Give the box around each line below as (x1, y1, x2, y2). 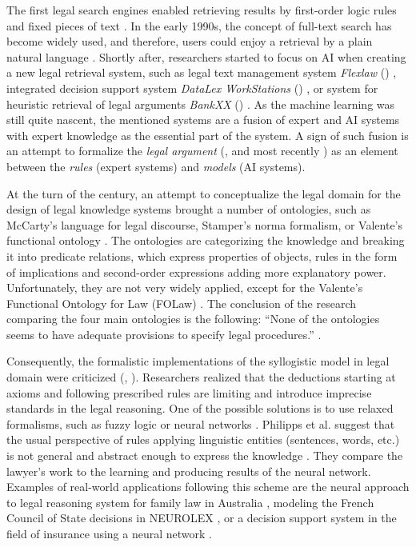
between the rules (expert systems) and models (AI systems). (6, 158, 306, 174)
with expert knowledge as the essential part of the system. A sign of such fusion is (6, 126, 409, 143)
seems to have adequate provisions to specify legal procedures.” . (6, 325, 322, 342)
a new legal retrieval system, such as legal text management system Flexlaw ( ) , (6, 64, 397, 81)
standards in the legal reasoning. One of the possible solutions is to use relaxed (6, 400, 394, 417)
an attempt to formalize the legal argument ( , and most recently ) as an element (6, 142, 398, 159)
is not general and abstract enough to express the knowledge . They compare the (6, 447, 403, 464)
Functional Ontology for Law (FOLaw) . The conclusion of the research (6, 294, 356, 311)
